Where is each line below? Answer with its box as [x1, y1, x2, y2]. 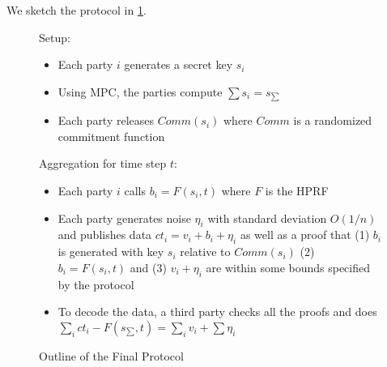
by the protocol [57, 275, 134, 292]
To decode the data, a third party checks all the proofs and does [57, 303, 377, 320]
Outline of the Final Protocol [39, 347, 184, 364]
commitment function [57, 127, 165, 144]
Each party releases [57, 112, 155, 129]
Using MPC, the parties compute [57, 83, 223, 100]
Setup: [39, 28, 70, 45]
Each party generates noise [57, 209, 191, 226]
